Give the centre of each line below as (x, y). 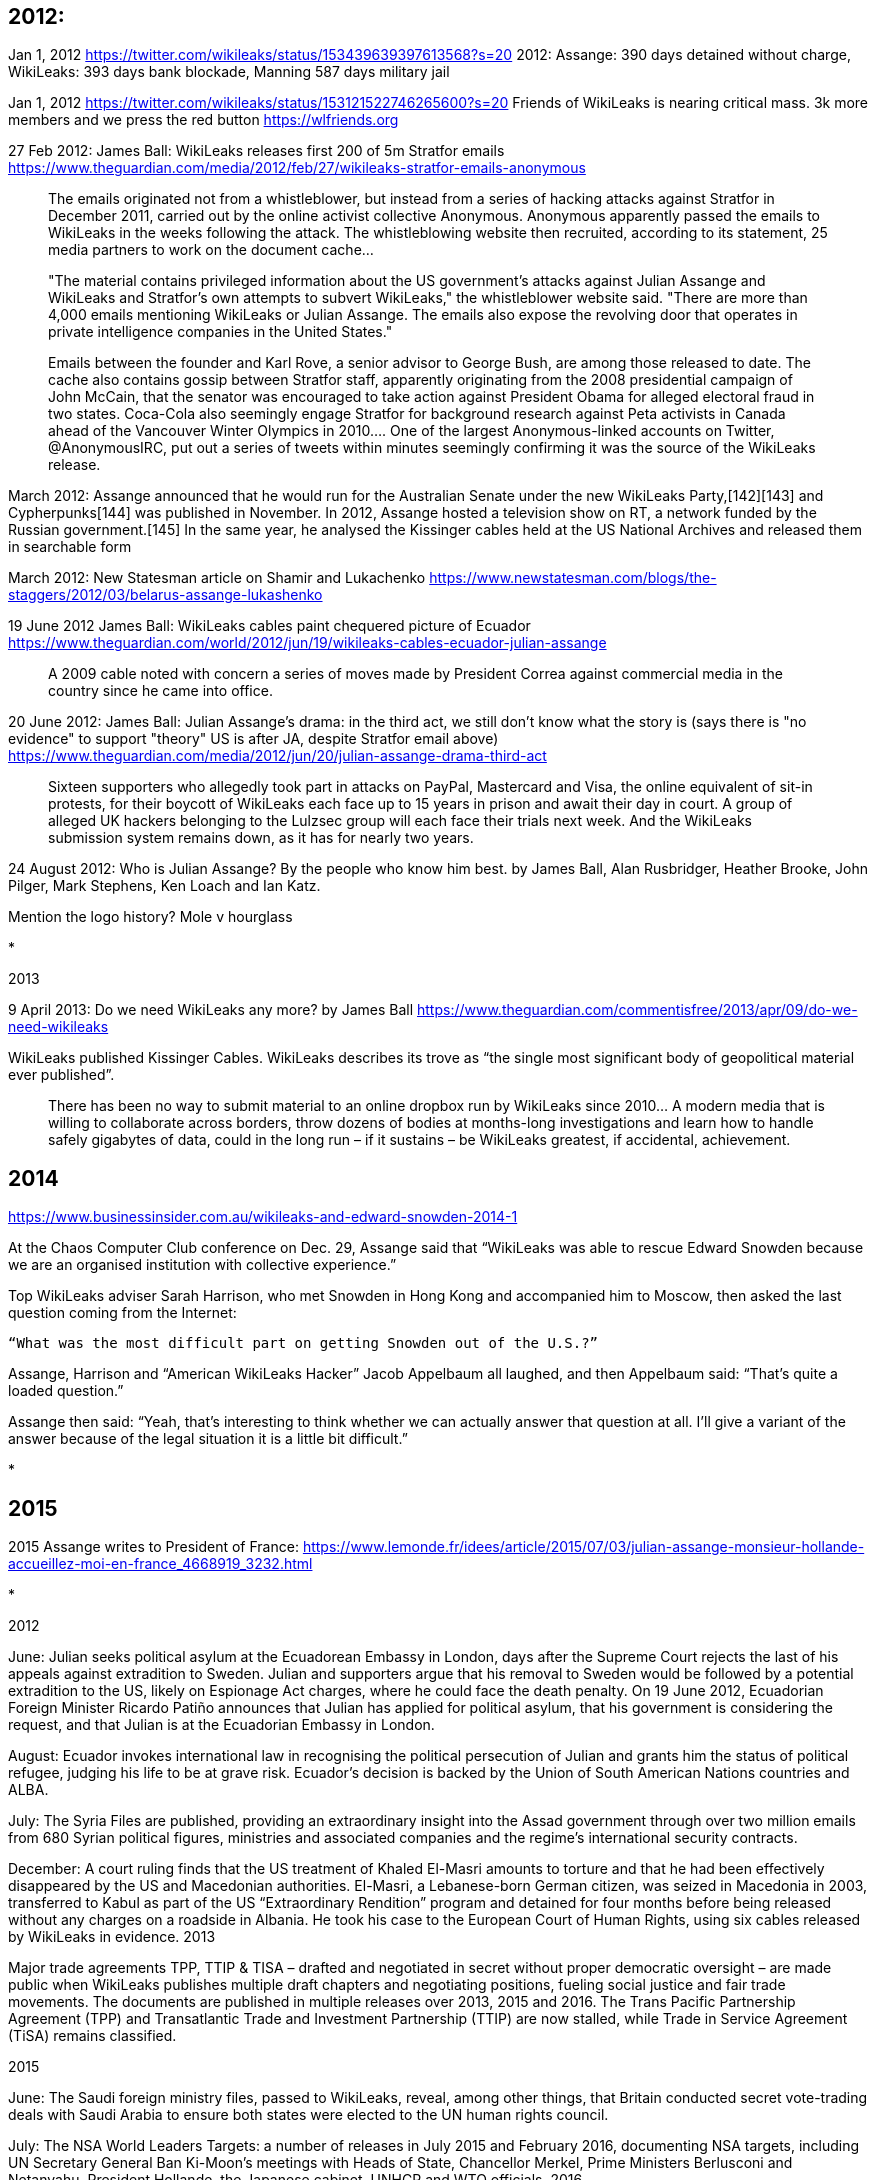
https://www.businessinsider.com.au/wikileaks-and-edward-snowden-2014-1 (263, 1217)
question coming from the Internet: (122, 1313)
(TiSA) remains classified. (92, 2036)
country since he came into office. (160, 691)
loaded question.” (66, 1391)
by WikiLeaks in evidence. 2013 (112, 1937)
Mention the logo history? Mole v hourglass (150, 917)
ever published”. (61, 1075)
